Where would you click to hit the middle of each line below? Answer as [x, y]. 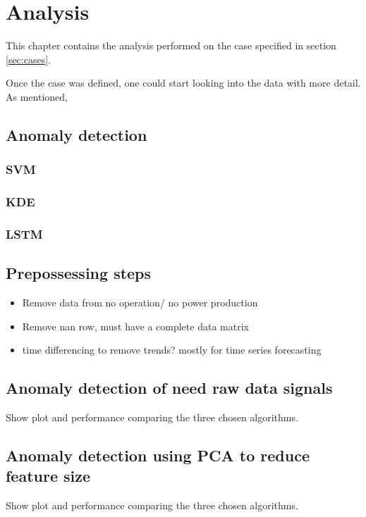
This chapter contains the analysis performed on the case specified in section [171, 45]
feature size [48, 476]
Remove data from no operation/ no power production [140, 303]
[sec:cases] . [28, 59]
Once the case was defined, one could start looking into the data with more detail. [183, 83]
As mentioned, [37, 96]
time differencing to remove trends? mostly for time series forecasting [172, 350]
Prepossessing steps [79, 273]
